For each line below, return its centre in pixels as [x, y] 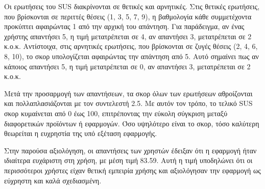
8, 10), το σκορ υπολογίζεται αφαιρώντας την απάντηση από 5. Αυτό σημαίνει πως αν [131, 56]
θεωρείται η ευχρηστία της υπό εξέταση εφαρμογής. [81, 133]
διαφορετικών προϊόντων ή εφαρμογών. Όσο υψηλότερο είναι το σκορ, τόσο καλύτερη [132, 123]
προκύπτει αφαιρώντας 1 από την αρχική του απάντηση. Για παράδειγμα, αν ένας [124, 26]
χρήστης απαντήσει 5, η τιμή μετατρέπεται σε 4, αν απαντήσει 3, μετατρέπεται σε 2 [128, 36]
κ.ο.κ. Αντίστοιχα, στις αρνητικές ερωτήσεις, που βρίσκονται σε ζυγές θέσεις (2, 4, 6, [131, 46]
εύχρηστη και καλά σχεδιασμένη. [53, 180]
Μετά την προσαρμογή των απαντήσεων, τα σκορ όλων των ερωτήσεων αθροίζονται [128, 93]
